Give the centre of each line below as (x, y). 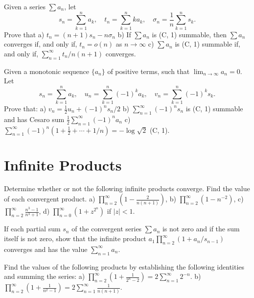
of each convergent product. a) (50, 199)
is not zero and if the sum (201, 229)
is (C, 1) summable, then (189, 34)
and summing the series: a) (45, 276)
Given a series (25, 6)
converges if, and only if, (41, 44)
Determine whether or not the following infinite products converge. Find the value (127, 188)
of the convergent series (107, 229)
